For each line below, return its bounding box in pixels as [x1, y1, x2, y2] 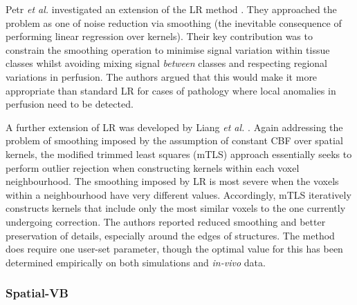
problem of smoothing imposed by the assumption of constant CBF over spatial [6, 133, 343, 148]
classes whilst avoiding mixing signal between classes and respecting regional [6, 56, 327, 70]
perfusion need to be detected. [6, 97, 134, 111]
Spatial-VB [6, 284, 68, 302]
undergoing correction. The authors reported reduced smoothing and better [6, 214, 326, 228]
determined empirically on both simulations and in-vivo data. [6, 255, 266, 269]
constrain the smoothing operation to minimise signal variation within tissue [6, 42, 330, 57]
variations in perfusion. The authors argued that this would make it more [6, 69, 318, 83]
